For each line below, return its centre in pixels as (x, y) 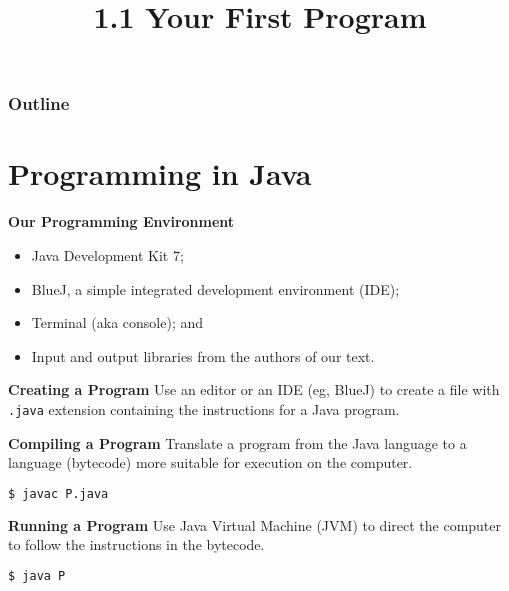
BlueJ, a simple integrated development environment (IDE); (215, 288)
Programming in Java (160, 173)
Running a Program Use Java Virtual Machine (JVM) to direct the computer (255, 524)
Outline (39, 103)
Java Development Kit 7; (107, 255)
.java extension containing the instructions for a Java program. (204, 408)
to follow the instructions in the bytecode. (136, 544)
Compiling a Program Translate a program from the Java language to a (237, 442)
